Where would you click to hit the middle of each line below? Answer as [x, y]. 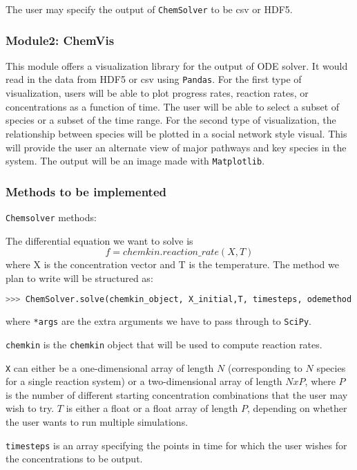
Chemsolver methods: [51, 217]
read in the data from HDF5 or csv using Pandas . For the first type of [154, 79]
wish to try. [30, 408]
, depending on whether [297, 408]
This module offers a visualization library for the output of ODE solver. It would [177, 65]
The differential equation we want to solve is [99, 240]
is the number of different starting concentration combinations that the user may [177, 394]
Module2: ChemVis [60, 40]
